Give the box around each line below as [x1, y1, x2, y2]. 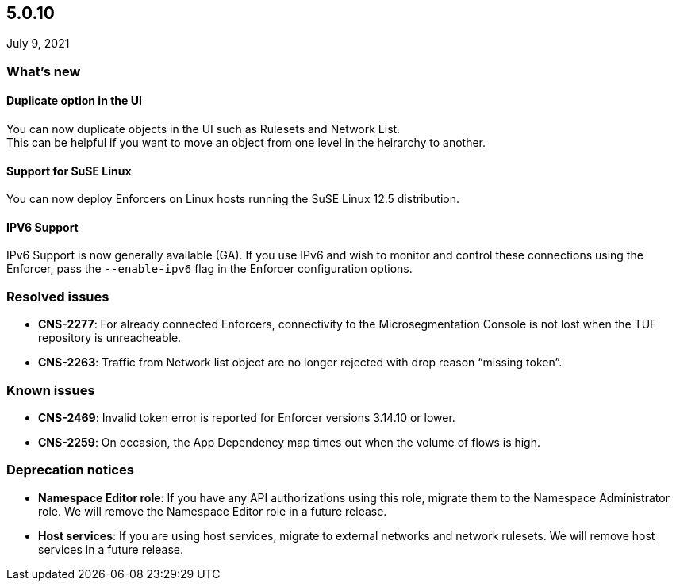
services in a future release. [38, 542, 183, 556]
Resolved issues [6, 288, 109, 305]
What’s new [6, 63, 81, 79]
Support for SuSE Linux [6, 163, 132, 178]
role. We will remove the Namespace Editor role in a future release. [38, 504, 387, 518]
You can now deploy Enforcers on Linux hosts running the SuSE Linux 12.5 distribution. [6, 192, 460, 206]
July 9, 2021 [6, 36, 70, 51]
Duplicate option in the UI [6, 94, 142, 108]
